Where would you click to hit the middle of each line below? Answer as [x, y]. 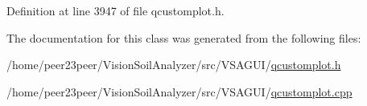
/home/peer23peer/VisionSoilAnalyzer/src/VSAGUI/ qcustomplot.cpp [179, 91]
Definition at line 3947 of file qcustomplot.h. [115, 10]
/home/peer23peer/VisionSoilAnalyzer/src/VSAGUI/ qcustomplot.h [174, 65]
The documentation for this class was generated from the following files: [184, 37]
